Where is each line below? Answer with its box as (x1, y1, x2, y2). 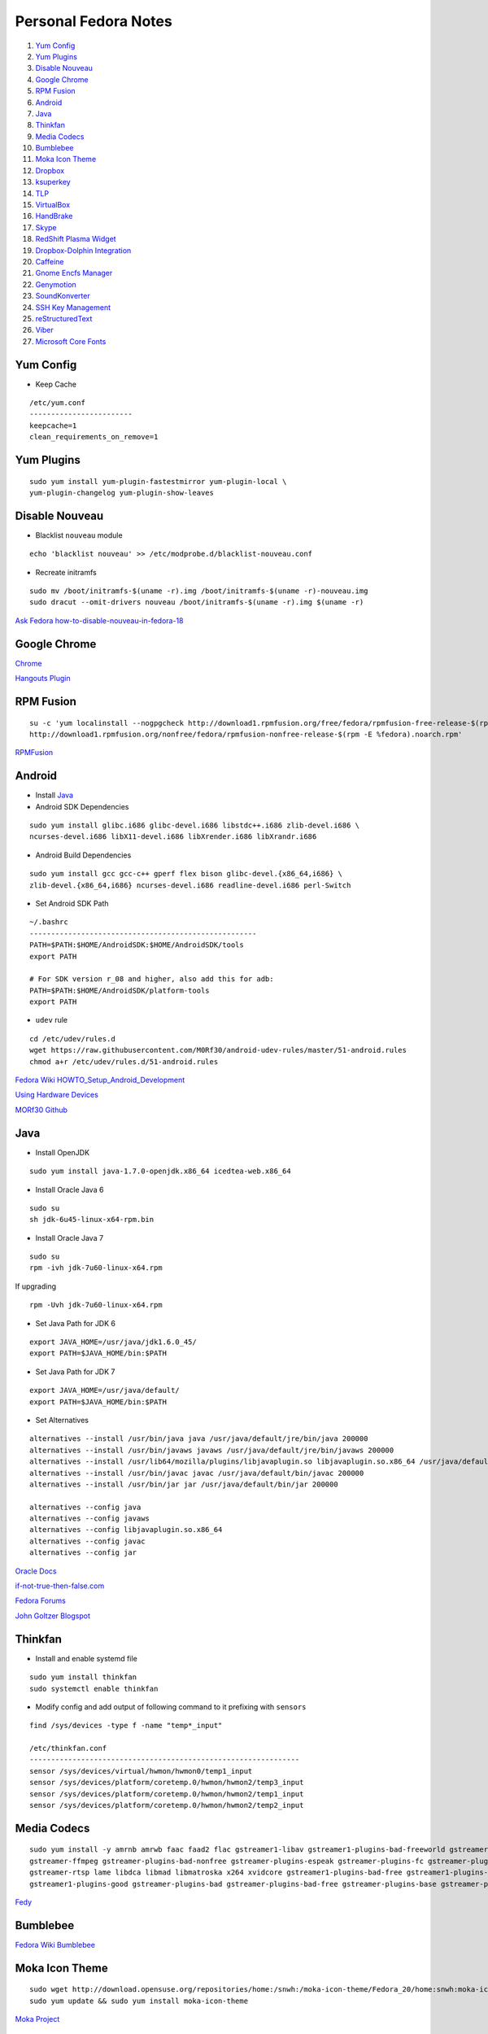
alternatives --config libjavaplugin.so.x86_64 (29, 1525, 223, 1534)
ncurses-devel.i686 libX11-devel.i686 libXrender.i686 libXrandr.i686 (29, 832, 317, 841)
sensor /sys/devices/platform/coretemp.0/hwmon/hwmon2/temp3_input (29, 1778, 304, 1787)
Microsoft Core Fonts (35, 336, 107, 346)
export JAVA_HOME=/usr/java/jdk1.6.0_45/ (29, 1338, 197, 1347)
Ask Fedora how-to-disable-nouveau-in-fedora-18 (15, 615, 184, 626)
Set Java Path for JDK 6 (35, 1318, 116, 1328)
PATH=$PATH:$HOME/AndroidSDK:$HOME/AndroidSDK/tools (29, 941, 244, 949)
